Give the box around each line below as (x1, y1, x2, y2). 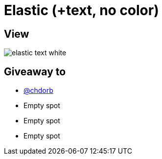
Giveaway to (4, 65, 66, 78)
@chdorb (23, 86, 53, 95)
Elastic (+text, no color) (4, 2, 159, 19)
